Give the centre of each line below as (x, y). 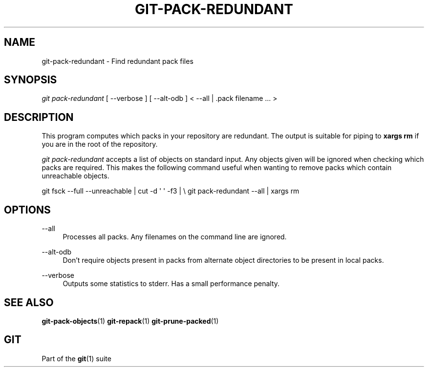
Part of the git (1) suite (76, 358)
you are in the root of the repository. (100, 144)
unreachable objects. (75, 176)
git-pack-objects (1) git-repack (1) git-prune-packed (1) (130, 321)
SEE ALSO (29, 302)
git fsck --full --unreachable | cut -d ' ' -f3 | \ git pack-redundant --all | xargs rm (171, 191)
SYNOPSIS (31, 80)
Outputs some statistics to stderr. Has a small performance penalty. (171, 284)
